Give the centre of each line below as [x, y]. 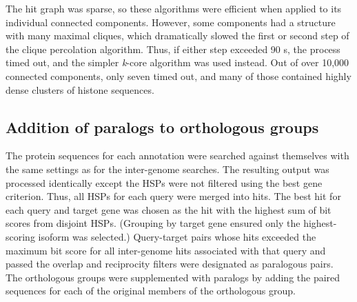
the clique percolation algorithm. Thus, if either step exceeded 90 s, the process [173, 49]
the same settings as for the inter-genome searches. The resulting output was [167, 169]
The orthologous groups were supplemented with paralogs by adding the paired [173, 277]
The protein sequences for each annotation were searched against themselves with [177, 155]
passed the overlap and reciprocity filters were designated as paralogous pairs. [170, 264]
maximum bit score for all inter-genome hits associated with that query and [166, 250]
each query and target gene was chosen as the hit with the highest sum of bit [169, 209]
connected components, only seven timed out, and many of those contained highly [178, 75]
